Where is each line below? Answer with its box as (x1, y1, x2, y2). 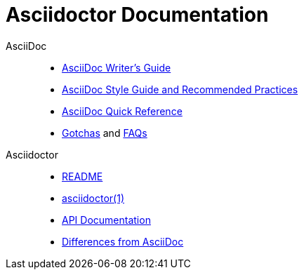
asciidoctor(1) (62, 192, 125, 204)
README (62, 170, 103, 182)
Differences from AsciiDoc (62, 235, 184, 248)
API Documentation (62, 213, 151, 226)
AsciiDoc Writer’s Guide (62, 61, 171, 74)
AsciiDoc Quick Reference (62, 105, 183, 117)
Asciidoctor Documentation (6, 3, 269, 27)
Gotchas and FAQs (62, 126, 147, 139)
